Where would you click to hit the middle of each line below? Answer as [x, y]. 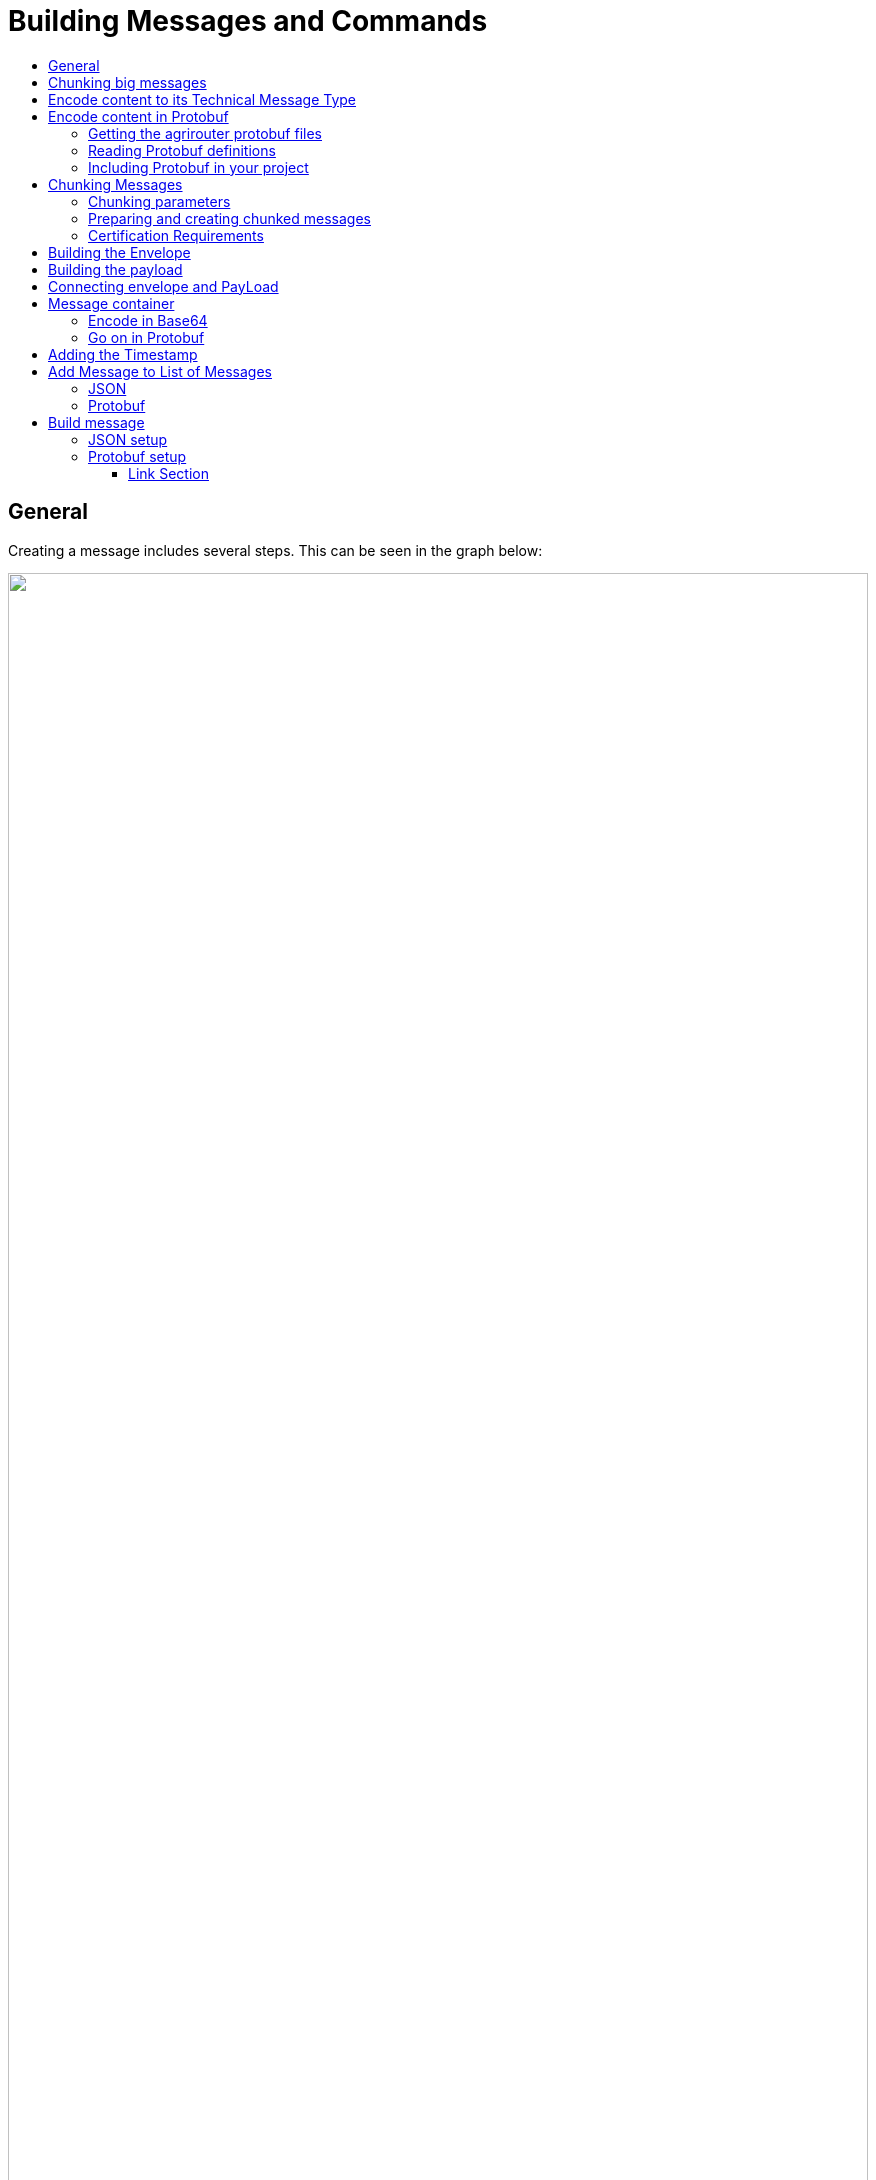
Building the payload [115, 269]
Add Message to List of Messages [160, 371]
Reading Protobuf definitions [182, 150]
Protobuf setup [137, 456]
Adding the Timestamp [123, 354]
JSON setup [128, 439]
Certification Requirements [176, 235]
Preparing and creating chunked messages [229, 218]
